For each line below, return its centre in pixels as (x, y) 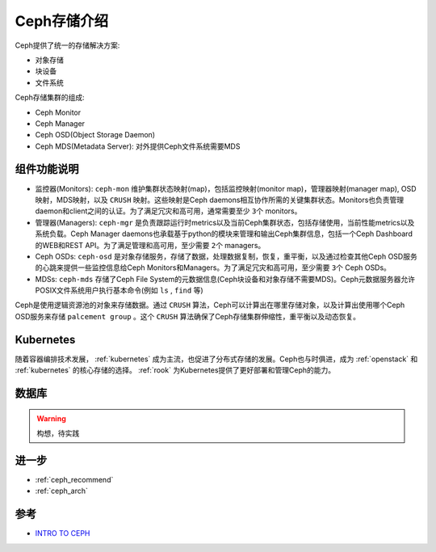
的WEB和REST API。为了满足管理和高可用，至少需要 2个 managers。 (150, 245)
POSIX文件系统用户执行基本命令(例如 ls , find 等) (119, 290)
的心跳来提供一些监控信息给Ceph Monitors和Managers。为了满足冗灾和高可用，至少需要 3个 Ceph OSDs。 (213, 268)
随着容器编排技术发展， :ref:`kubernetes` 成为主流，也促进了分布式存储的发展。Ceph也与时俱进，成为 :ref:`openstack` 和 (216, 359)
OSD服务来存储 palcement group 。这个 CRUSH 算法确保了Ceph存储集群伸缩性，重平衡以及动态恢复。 (188, 316)
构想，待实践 (58, 433)
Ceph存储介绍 (62, 21)
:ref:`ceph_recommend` (74, 479)
